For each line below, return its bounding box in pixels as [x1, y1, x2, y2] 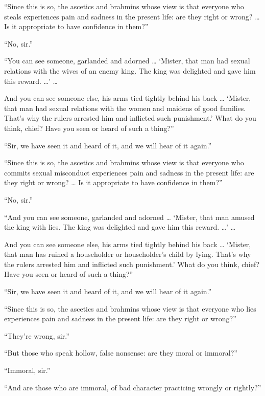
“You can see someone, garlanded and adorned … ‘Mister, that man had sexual [4, 55, 250, 66]
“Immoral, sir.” [4, 365, 51, 376]
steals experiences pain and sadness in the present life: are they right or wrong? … [4, 11, 260, 21]
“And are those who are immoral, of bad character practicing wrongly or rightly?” [4, 382, 261, 392]
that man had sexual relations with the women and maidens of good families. [4, 102, 246, 113]
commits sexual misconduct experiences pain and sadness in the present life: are [4, 167, 254, 178]
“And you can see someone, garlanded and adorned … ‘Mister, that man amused [4, 211, 255, 222]
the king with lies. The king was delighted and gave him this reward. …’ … [4, 222, 236, 232]
